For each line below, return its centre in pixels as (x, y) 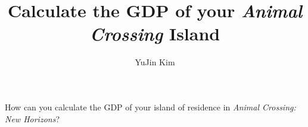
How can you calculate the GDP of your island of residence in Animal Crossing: (150, 107)
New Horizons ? (32, 118)
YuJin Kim (155, 62)
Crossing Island (155, 34)
